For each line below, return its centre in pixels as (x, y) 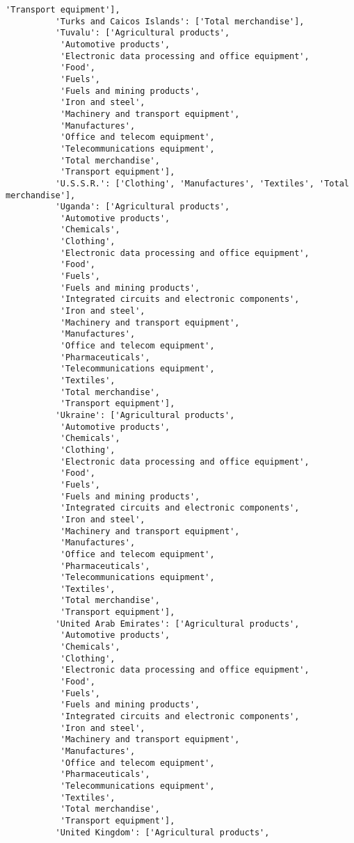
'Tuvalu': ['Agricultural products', (143, 33)
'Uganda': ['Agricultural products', (143, 207)
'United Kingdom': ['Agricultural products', (162, 832)
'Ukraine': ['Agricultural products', (145, 415)
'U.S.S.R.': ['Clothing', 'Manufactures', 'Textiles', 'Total (202, 183)
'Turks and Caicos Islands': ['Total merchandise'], (180, 21)
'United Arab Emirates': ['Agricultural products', (177, 624)
